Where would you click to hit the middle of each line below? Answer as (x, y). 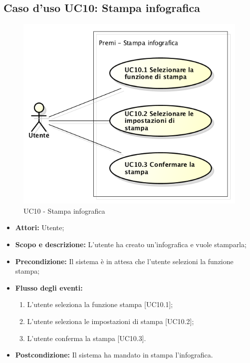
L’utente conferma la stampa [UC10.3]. (87, 338)
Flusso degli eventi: (49, 287)
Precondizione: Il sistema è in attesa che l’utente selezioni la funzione (124, 261)
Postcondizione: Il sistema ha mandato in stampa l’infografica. (114, 355)
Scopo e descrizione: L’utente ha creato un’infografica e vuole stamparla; (131, 244)
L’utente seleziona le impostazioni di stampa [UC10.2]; (111, 321)
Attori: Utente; (40, 227)
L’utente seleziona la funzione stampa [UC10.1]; (100, 304)
